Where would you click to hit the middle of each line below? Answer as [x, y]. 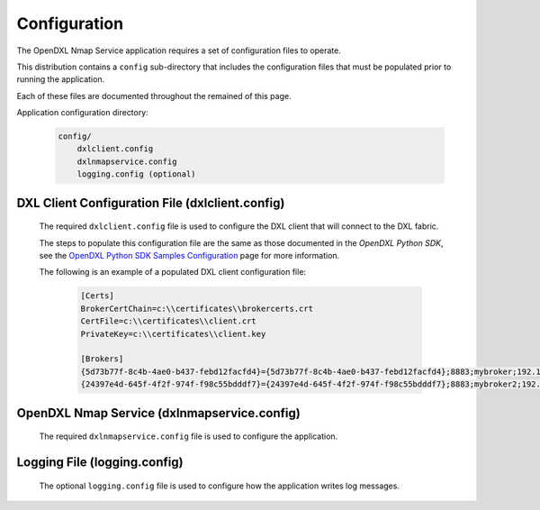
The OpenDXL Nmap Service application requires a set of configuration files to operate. [179, 50]
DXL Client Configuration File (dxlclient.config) [151, 203]
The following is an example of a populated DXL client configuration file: [172, 272]
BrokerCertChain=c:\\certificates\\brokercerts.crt [197, 308]
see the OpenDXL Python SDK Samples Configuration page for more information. [189, 256]
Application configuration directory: [82, 113]
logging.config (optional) [137, 174]
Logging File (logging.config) [100, 462]
